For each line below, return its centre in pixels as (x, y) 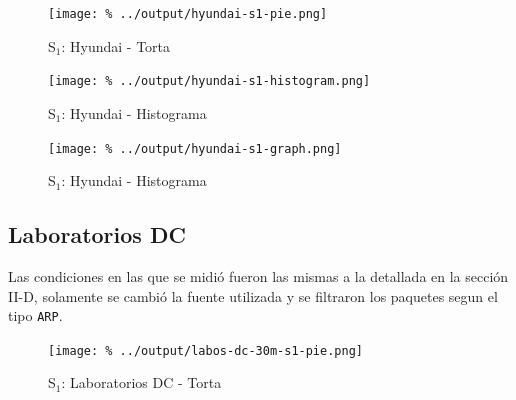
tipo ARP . (35, 315)
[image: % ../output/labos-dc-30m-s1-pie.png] (205, 350)
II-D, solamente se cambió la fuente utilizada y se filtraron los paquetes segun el (253, 295)
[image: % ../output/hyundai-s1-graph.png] (195, 148)
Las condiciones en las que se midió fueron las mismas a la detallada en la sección (258, 275)
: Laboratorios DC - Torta (141, 382)
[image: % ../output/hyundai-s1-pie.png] (188, 14)
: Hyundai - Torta (116, 45)
